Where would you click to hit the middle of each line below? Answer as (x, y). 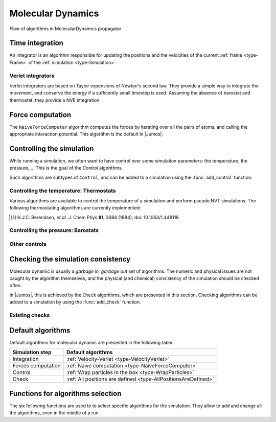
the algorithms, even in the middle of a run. (55, 413)
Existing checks (30, 315)
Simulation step (32, 353)
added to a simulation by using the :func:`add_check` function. (75, 302)
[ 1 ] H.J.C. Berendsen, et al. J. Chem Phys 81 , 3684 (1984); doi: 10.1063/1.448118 (95, 217)
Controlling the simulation (52, 148)
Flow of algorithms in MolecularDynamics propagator (65, 29)
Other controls (28, 244)
